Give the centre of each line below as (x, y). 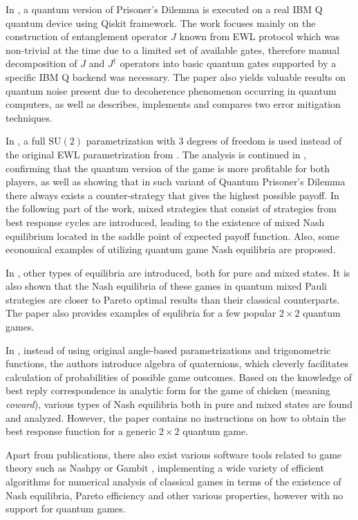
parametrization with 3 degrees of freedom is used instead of (214, 141)
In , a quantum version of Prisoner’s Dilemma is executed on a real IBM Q (164, 9)
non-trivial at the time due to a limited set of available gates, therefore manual (173, 49)
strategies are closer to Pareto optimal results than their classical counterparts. (173, 299)
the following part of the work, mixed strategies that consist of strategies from (171, 208)
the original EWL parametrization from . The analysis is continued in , (156, 154)
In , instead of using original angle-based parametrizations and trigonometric (168, 350)
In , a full (26, 141)
